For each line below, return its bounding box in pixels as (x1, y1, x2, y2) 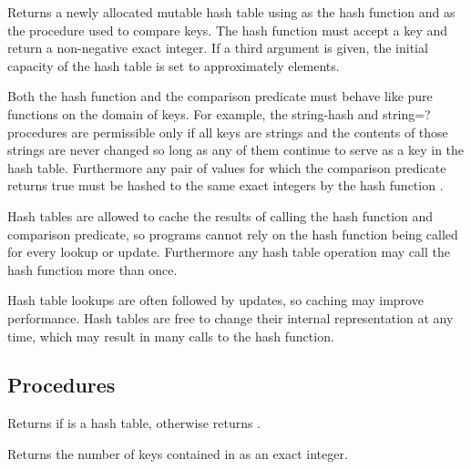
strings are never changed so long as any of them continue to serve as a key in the (7, 140, 465, 159)
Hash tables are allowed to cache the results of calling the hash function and (7, 206, 434, 225)
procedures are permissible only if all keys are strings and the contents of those (7, 122, 448, 141)
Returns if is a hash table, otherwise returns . (7, 413, 261, 433)
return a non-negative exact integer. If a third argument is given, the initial (7, 38, 428, 57)
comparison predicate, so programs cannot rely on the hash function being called (7, 224, 458, 243)
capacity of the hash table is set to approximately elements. (7, 56, 340, 75)
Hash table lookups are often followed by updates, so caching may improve (7, 291, 424, 310)
